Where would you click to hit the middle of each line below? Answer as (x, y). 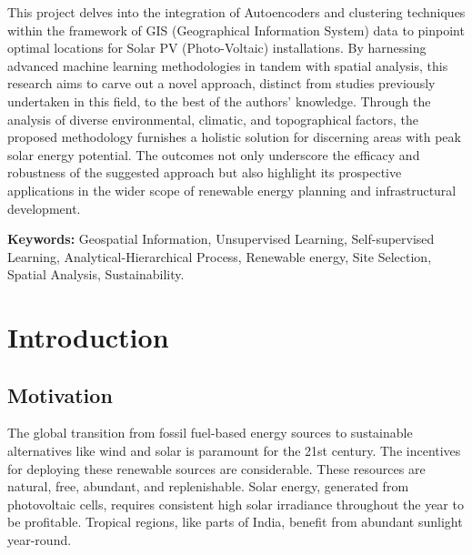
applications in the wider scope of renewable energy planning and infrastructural (232, 190)
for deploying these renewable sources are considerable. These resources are (216, 468)
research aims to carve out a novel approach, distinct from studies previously (221, 83)
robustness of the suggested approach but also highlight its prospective (205, 172)
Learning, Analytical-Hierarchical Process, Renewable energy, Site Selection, (220, 256)
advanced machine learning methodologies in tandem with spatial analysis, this (228, 65)
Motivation (60, 394)
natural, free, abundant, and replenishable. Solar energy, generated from (208, 486)
